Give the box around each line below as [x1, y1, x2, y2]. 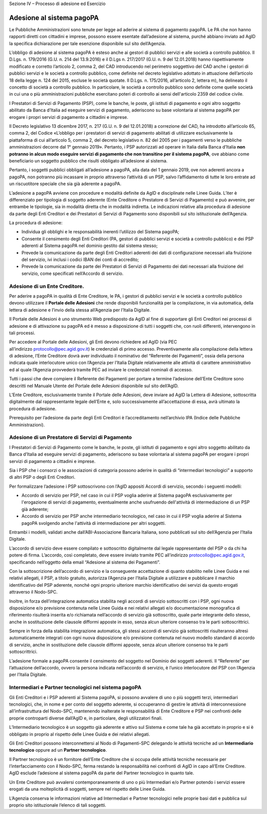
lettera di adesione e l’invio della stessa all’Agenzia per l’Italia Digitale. [9, 307, 151, 313]
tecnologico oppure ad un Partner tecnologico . [9, 747, 107, 753]
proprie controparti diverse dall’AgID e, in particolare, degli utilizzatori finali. [9, 715, 163, 721]
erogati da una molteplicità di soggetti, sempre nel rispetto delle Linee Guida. [9, 786, 166, 792]
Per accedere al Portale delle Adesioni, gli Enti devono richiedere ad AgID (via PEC [9, 339, 178, 345]
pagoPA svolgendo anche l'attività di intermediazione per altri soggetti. [21, 520, 166, 526]
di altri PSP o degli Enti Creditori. [9, 474, 76, 480]
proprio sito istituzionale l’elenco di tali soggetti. [9, 802, 106, 808]
